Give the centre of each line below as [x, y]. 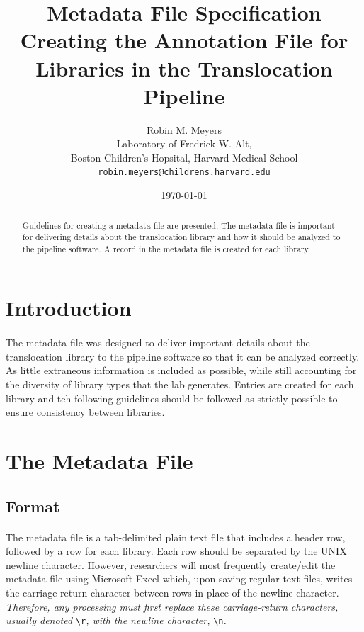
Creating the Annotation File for [184, 40]
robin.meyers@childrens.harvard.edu [184, 173]
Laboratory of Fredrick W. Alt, [184, 143]
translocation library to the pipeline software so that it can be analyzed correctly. [183, 356]
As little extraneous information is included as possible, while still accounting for [181, 370]
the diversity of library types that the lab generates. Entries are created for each [180, 384]
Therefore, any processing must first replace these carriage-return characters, [172, 606]
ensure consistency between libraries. [85, 412]
